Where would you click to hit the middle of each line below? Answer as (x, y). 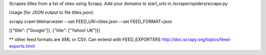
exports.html (22, 46)
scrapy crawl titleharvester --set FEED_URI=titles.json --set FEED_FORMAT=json (91, 21)
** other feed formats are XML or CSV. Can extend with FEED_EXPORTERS (85, 39)
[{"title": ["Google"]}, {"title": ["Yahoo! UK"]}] (55, 30)
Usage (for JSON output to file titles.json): (52, 13)
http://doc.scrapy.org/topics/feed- (197, 39)
